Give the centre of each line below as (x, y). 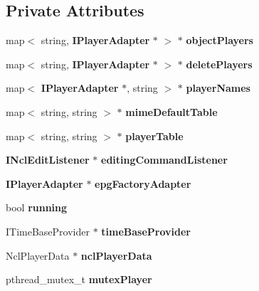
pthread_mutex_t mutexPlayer (79, 279)
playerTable (154, 136)
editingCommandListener (164, 160)
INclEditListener (48, 160)
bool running (37, 207)
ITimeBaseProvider (48, 231)
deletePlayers (219, 64)
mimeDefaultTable (171, 111)
